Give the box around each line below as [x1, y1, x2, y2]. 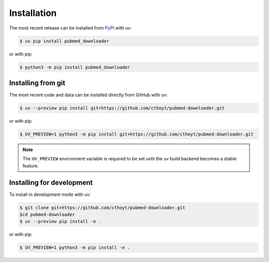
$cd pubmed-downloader [19, 212, 75, 217]
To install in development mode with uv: [9, 191, 91, 197]
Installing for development [9, 178, 93, 187]
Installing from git [9, 79, 66, 87]
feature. [22, 162, 39, 169]
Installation [9, 7, 57, 18]
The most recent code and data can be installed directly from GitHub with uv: [9, 92, 168, 98]
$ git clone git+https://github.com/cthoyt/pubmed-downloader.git [19, 205, 185, 210]
